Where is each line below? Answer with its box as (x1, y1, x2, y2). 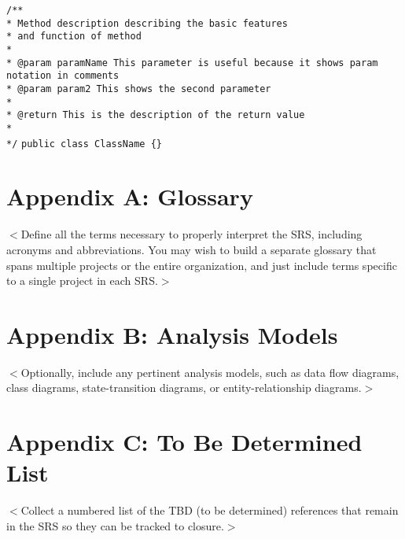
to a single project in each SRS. (6, 272, 158, 289)
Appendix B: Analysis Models (6, 318, 338, 350)
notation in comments (6, 70, 120, 82)
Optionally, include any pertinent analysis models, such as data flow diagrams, (20, 364, 399, 380)
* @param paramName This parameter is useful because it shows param (6, 57, 378, 68)
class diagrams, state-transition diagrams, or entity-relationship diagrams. (6, 379, 362, 396)
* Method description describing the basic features (6, 17, 288, 29)
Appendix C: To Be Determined (6, 426, 363, 458)
